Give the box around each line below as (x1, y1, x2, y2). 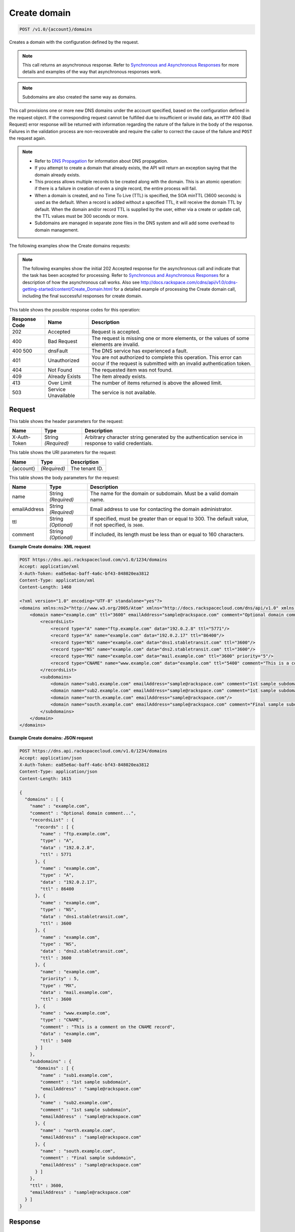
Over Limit (48, 379, 72, 386)
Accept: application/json (19, 755, 82, 761)
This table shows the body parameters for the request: (9, 475, 120, 480)
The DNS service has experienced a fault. (91, 347, 188, 354)
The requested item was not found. (91, 367, 173, 374)
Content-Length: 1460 (19, 584, 72, 590)
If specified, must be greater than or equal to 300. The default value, (90, 515, 249, 522)
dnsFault (48, 347, 68, 354)
